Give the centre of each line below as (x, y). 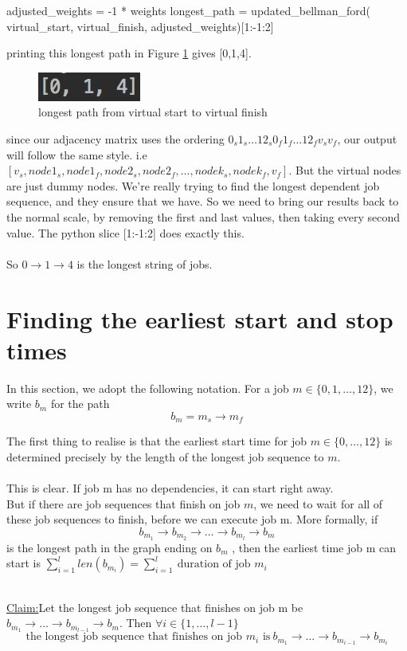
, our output (367, 138)
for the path (80, 404)
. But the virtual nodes (345, 170)
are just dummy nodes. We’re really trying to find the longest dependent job (193, 185)
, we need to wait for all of (318, 503)
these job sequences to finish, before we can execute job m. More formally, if (192, 519)
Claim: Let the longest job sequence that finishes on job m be (155, 607)
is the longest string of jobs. (145, 263)
